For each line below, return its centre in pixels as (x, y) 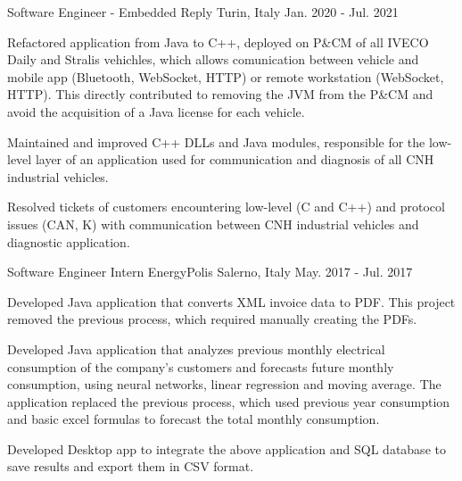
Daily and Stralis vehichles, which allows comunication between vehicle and (213, 59)
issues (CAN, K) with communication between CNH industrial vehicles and (213, 224)
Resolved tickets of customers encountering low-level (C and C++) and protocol (226, 207)
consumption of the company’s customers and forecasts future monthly (201, 366)
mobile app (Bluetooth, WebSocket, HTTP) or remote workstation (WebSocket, (226, 76)
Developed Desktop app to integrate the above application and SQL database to (227, 448)
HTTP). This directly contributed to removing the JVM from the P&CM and (220, 94)
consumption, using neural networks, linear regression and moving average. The (224, 384)
